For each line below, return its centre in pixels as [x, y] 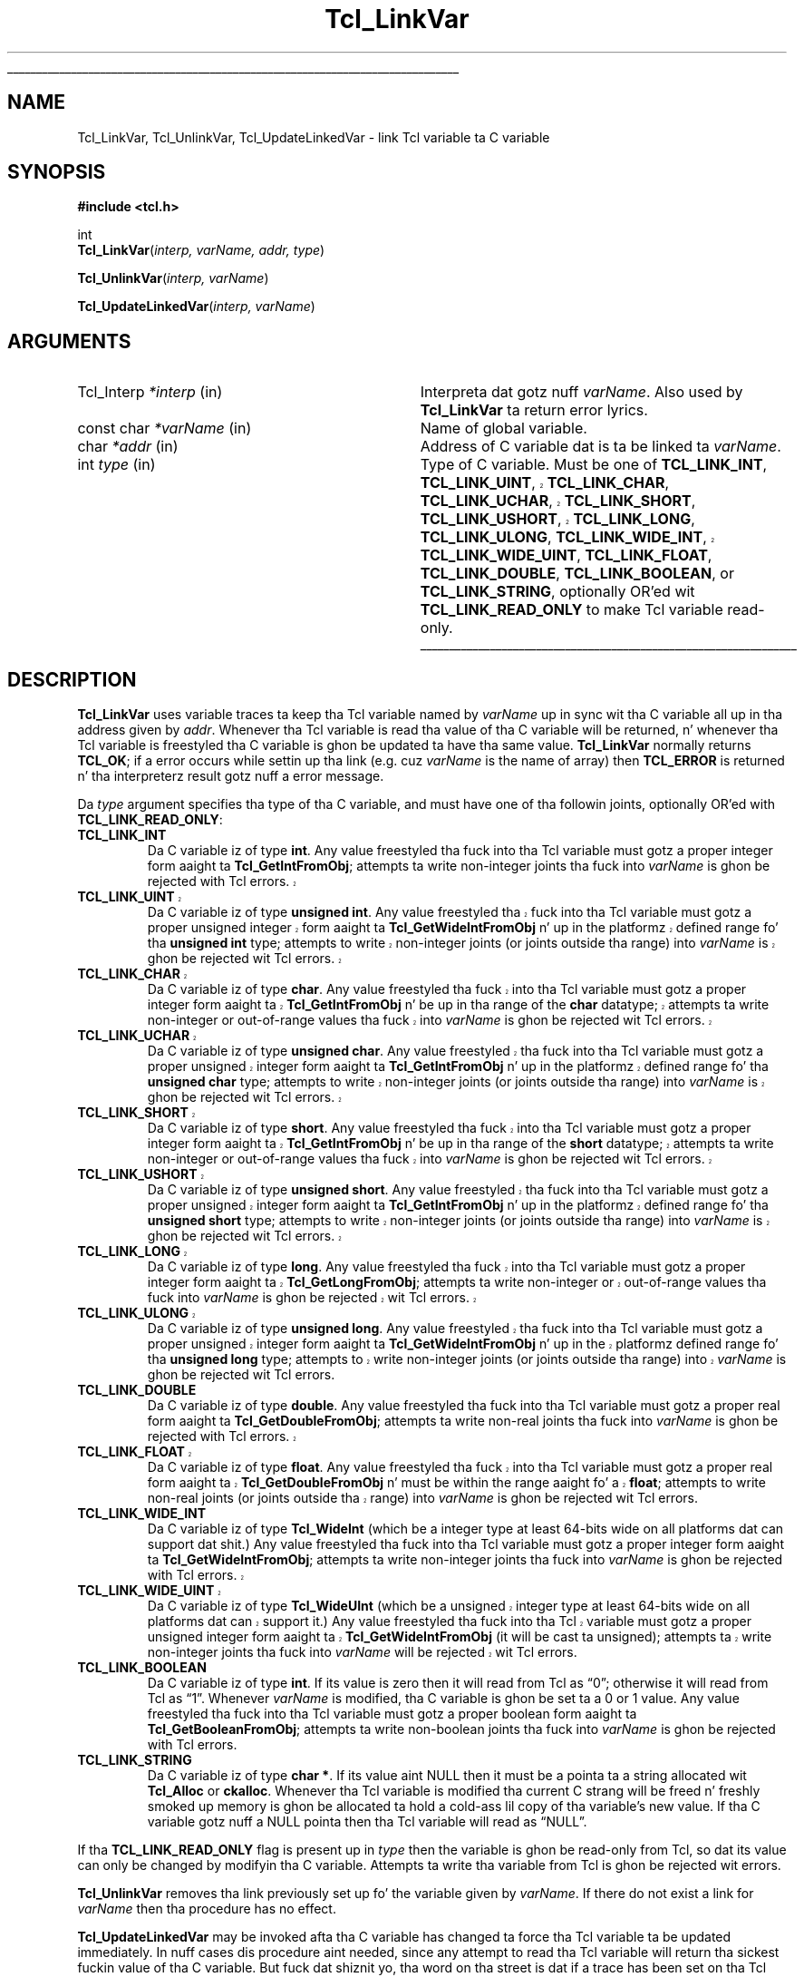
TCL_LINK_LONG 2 [132, 1251]
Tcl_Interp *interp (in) [150, 392]
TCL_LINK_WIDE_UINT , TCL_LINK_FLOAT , [566, 555]
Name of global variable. [504, 429]
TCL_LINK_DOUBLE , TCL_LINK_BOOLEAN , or [577, 574]
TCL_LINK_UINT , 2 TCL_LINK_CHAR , [545, 483]
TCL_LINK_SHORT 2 [136, 1113]
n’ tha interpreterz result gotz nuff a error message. [231, 776]
